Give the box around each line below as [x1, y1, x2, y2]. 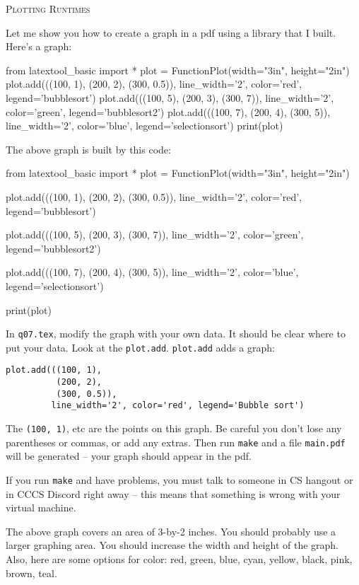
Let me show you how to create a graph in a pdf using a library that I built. [6, 25, 336, 40]
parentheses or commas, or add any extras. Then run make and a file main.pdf [6, 434, 346, 449]
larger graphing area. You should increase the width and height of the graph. [6, 538, 339, 552]
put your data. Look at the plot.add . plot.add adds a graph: [6, 340, 275, 354]
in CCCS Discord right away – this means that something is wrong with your [6, 486, 341, 501]
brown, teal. [6, 565, 57, 580]
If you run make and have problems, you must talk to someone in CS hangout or [6, 472, 353, 487]
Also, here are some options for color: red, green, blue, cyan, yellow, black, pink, [6, 551, 353, 566]
